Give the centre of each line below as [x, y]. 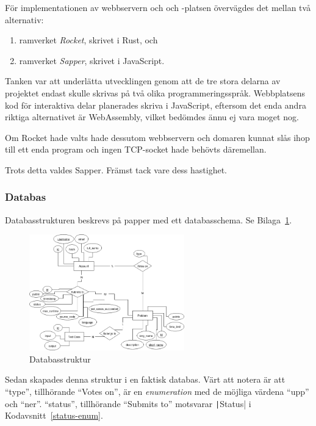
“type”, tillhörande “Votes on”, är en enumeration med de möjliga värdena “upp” [157, 392]
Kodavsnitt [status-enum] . [54, 415]
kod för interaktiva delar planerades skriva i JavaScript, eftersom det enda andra [156, 105]
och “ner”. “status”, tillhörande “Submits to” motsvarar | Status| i [128, 403]
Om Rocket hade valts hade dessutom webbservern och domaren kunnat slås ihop [157, 137]
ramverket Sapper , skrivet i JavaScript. [92, 60]
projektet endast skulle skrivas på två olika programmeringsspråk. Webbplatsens [155, 92]
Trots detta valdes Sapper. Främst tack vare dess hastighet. [116, 169]
